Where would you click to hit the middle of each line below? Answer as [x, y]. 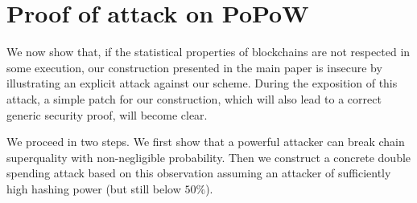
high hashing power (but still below [94, 188]
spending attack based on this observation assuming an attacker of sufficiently [199, 173]
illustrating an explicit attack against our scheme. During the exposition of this [202, 83]
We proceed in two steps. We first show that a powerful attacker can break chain [206, 142]
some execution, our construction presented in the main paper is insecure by [194, 67]
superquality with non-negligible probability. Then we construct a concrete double [209, 157]
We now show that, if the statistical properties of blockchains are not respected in [208, 52]
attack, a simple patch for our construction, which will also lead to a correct [194, 98]
